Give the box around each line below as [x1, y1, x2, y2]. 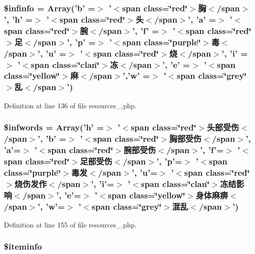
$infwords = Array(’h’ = [4, 121, 104, 133]
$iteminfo [4, 240, 42, 253]
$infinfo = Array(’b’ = [4, 1, 95, 14]
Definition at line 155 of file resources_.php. [4, 219, 137, 229]
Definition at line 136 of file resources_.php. [4, 100, 137, 110]
